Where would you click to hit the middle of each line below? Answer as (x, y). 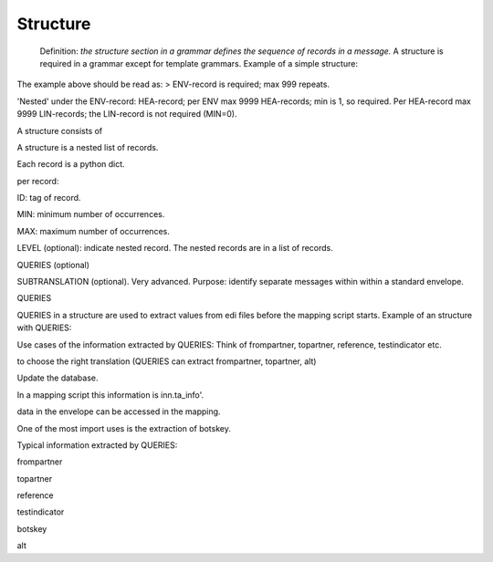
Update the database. (58, 378)
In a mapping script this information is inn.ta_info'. (110, 395)
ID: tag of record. (49, 198)
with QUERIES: (44, 328)
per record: (38, 181)
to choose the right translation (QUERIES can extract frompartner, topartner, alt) (167, 361)
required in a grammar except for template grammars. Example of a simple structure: (199, 63)
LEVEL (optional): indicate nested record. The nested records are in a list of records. (175, 248)
